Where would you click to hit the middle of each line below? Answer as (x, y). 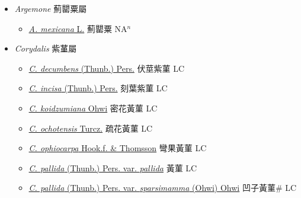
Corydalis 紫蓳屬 (46, 48)
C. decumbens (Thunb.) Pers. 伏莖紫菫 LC (106, 68)
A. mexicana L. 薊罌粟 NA (78, 28)
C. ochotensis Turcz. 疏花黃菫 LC (91, 128)
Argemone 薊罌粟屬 (51, 8)
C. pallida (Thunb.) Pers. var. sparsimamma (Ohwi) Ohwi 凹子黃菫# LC (163, 188)
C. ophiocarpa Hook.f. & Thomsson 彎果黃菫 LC (118, 148)
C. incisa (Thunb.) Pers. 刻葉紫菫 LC (98, 88)
